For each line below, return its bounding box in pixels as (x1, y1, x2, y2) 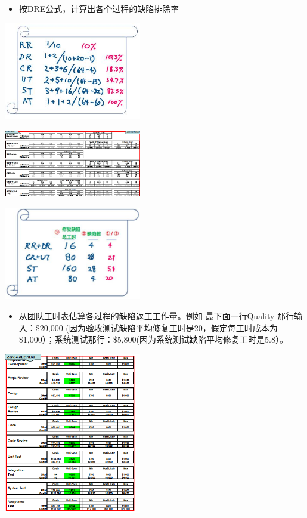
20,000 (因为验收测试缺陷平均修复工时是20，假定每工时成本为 (39, 321, 278, 334)
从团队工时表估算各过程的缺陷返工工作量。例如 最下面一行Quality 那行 (18, 310, 294, 322)
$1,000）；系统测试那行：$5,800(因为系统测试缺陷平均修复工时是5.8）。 (18, 333, 288, 346)
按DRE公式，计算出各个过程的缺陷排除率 (18, 2, 179, 14)
